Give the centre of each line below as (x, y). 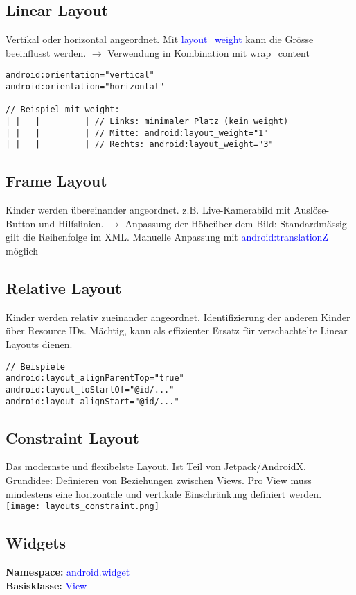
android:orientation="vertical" (80, 75)
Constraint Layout (72, 437)
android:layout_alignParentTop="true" (95, 378)
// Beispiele (35, 367)
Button (21, 223)
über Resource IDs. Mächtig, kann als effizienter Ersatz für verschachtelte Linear (177, 330)
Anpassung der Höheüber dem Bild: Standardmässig (236, 223)
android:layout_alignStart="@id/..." (92, 401)
